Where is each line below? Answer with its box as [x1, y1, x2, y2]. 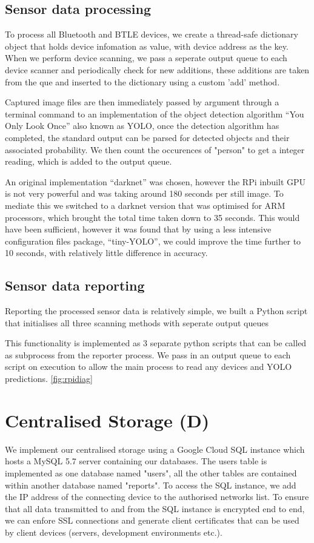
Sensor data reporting [5, 276, 145, 295]
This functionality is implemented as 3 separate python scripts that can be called [5, 337, 307, 349]
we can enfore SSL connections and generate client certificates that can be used [5, 514, 299, 527]
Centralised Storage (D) [5, 407, 210, 432]
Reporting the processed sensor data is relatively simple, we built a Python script [5, 304, 308, 317]
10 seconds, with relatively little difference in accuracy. [5, 246, 208, 259]
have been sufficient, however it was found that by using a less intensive [5, 223, 272, 235]
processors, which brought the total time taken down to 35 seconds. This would [5, 211, 300, 223]
